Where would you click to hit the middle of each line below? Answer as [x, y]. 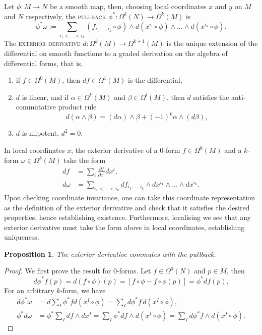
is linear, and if [45, 97]
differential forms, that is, [44, 63]
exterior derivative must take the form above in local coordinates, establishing [124, 227]
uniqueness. [22, 237]
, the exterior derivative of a [114, 150]
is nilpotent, [40, 133]
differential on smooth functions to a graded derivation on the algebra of [116, 53]
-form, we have [83, 290]
